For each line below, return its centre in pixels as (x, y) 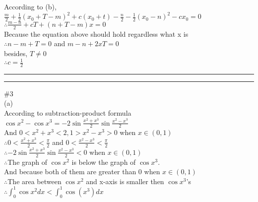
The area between (34, 181)
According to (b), (30, 6)
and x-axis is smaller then (125, 181)
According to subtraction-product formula (68, 113)
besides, (16, 53)
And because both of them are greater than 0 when (82, 171)
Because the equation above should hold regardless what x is (96, 34)
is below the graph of (104, 162)
